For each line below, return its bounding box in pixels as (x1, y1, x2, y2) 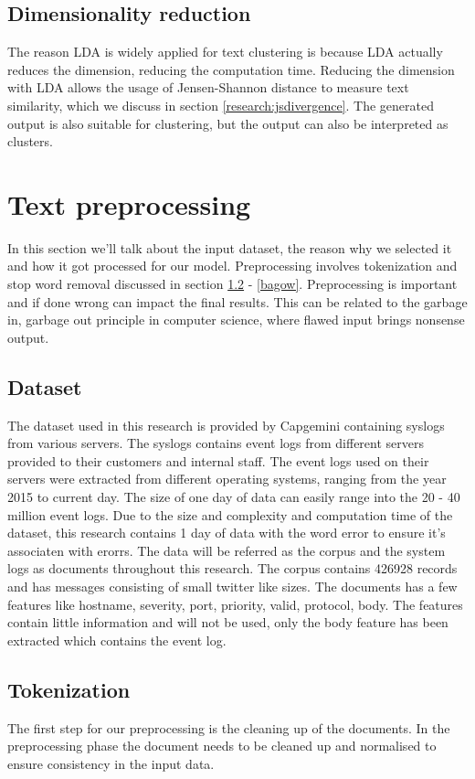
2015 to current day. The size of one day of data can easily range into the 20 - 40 (7, 487, 460, 507)
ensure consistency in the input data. (7, 753, 215, 773)
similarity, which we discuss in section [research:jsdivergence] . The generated (7, 95, 434, 114)
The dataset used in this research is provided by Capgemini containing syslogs (7, 415, 445, 434)
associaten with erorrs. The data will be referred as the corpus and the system (7, 540, 446, 560)
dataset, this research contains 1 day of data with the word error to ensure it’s (7, 523, 446, 542)
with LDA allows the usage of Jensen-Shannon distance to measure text (7, 78, 409, 97)
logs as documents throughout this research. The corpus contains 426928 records (7, 559, 458, 578)
